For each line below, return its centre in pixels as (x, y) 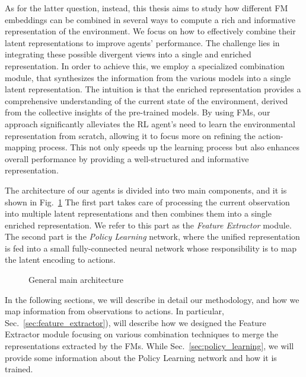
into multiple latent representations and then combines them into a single (138, 213)
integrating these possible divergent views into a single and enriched (128, 54)
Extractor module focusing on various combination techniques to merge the (142, 334)
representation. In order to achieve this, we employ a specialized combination (145, 65)
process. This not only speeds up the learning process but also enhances (169, 147)
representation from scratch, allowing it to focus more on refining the (130, 135)
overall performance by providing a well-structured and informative (127, 158)
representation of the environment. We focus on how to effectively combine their (150, 31)
